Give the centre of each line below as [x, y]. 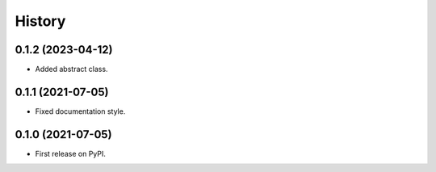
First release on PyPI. [71, 153]
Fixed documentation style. [80, 111]
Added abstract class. [71, 69]
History [40, 21]
